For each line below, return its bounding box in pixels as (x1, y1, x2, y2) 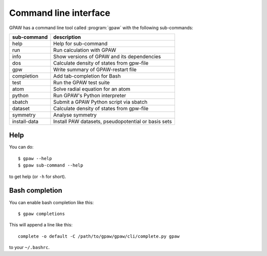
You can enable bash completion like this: (9, 199, 94, 205)
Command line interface (9, 7, 111, 18)
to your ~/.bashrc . (9, 245, 50, 251)
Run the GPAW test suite (53, 79, 110, 86)
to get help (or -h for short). (9, 173, 66, 179)
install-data (12, 118, 39, 125)
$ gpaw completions (18, 211, 65, 216)
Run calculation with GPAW (53, 46, 116, 53)
